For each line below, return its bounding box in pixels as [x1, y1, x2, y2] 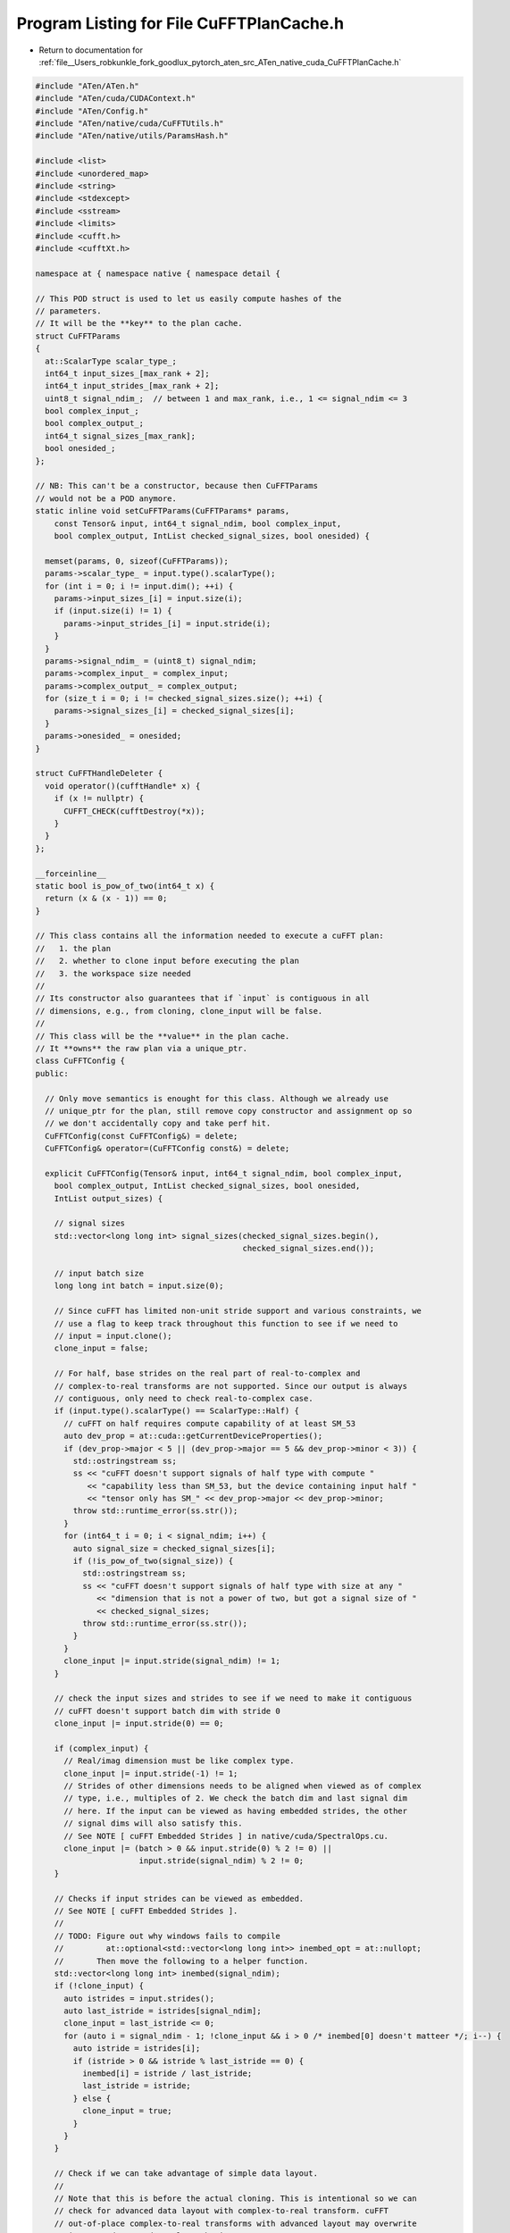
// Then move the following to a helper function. [54, 1956, 309, 1966]
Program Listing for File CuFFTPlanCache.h [16, 13, 345, 33]
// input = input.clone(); [54, 1331, 173, 1341]
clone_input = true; [81, 2106, 173, 2116]
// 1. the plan [35, 943, 112, 953]
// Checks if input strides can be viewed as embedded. [54, 1894, 305, 1903]
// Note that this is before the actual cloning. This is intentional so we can [54, 2193, 417, 2204]
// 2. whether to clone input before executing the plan [35, 956, 299, 966]
